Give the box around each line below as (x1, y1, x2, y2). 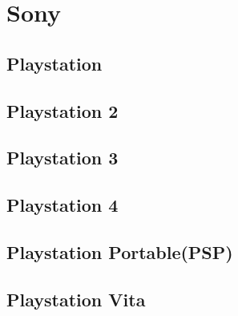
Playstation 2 (6, 98, 119, 123)
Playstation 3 (6, 145, 119, 170)
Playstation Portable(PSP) (6, 239, 233, 264)
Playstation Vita (6, 286, 146, 311)
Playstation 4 (6, 192, 119, 217)
